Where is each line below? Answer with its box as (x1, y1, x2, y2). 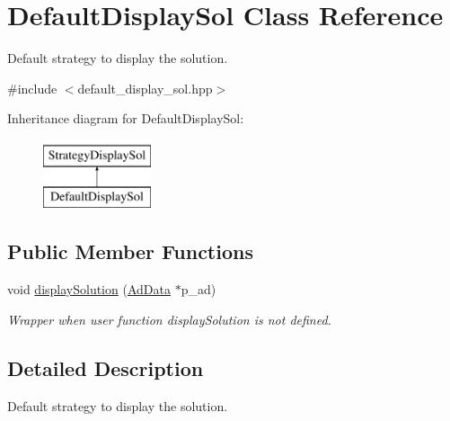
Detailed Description (7, 354, 204, 381)
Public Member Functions (7, 237, 253, 265)
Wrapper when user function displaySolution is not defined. (7, 309, 331, 328)
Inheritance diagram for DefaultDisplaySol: (7, 109, 244, 128)
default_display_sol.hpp (77, 78, 213, 97)
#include (7, 78, 57, 97)
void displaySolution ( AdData (7, 280, 171, 299)
